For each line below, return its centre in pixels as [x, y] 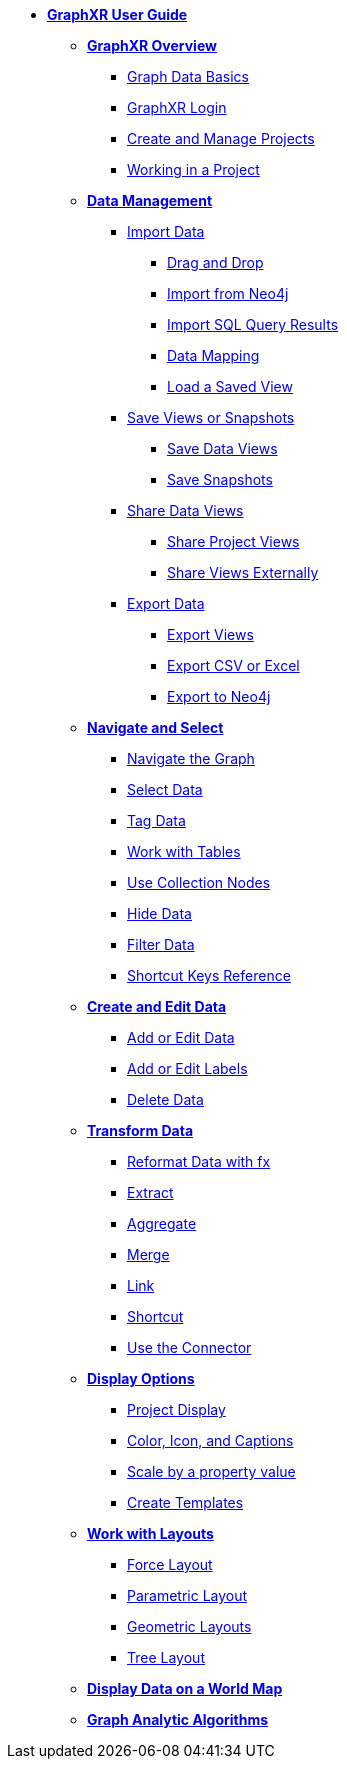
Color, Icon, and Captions [210, 1440]
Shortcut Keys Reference [209, 975]
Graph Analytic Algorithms [178, 1719]
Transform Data [140, 1130]
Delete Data [165, 1099]
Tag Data [156, 820]
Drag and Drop [215, 262]
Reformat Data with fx [199, 1161]
